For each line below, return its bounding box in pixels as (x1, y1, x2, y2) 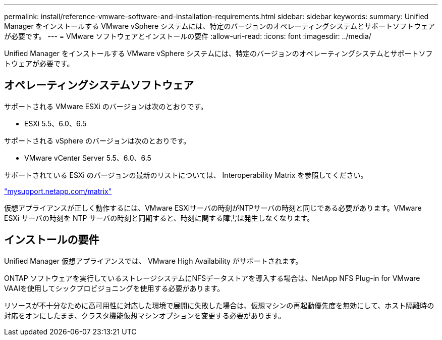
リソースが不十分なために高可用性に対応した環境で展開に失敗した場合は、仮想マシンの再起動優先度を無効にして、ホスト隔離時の (4, 301, 434, 310)
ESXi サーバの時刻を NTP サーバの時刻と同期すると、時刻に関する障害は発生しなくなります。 (4, 213, 314, 222)
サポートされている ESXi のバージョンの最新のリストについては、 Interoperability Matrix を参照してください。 (4, 170, 368, 179)
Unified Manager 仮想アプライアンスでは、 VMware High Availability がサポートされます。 (4, 256, 303, 265)
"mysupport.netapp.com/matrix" (4, 186, 112, 196)
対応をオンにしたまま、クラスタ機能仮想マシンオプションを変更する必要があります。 (4, 311, 286, 320)
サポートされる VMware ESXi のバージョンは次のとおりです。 (4, 102, 208, 111)
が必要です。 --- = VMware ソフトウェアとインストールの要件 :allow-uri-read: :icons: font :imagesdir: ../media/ (4, 32, 371, 40)
